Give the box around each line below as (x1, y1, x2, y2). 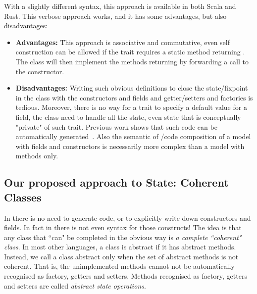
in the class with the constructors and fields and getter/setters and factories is (15, 92, 253, 102)
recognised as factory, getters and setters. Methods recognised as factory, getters (4, 271, 247, 281)
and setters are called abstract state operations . (4, 280, 146, 291)
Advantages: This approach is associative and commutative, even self (15, 37, 230, 47)
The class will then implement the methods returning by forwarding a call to (15, 56, 249, 66)
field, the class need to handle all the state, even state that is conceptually (15, 111, 241, 122)
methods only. (15, 150, 58, 161)
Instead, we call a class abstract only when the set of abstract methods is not (4, 251, 239, 261)
